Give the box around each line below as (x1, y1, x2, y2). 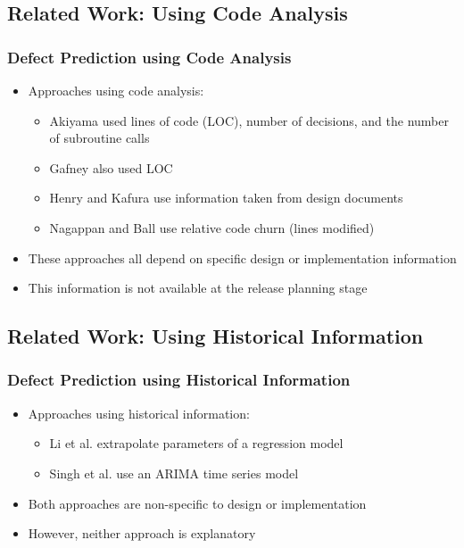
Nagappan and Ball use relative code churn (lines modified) (49, 218, 375, 237)
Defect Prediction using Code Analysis (7, 46, 292, 68)
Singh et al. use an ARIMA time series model (49, 463, 299, 482)
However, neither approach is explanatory (28, 524, 256, 543)
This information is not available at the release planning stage (28, 278, 368, 297)
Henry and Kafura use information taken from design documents (49, 188, 403, 207)
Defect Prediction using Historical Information (7, 369, 351, 391)
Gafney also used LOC (49, 158, 173, 177)
